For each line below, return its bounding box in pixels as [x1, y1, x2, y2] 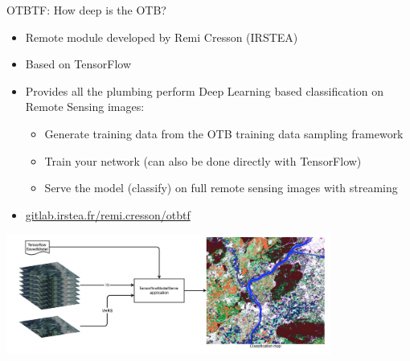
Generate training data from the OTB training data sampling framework [44, 125, 404, 142]
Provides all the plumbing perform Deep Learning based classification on [25, 82, 383, 99]
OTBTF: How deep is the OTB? [6, 2, 166, 18]
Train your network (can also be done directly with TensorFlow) [44, 152, 362, 169]
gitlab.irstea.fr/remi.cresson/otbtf [25, 206, 191, 223]
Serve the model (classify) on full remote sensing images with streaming [44, 179, 398, 196]
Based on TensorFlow [25, 55, 132, 72]
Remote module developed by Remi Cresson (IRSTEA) [25, 28, 298, 45]
